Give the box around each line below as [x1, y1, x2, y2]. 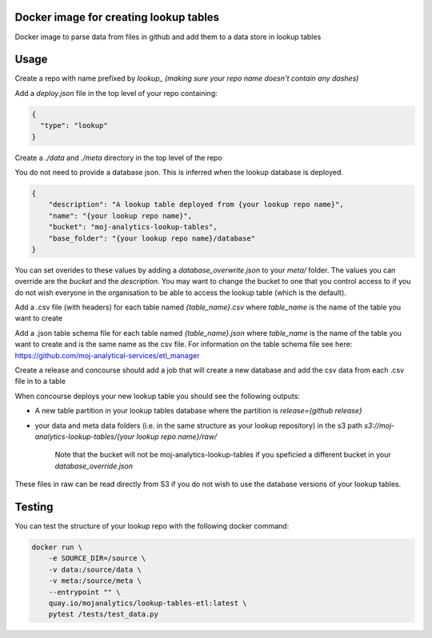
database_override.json [54, 461, 134, 471]
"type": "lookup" [40, 121, 108, 130]
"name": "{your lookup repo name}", [48, 211, 192, 220]
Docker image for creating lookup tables [14, 10, 220, 24]
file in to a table [14, 377, 66, 386]
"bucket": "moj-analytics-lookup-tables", [48, 222, 218, 232]
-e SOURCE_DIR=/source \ [48, 554, 146, 563]
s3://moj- [364, 421, 395, 430]
